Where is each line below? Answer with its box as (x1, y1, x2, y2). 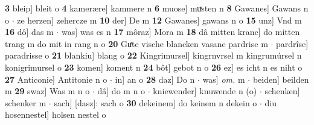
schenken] (264, 85, 300, 97)
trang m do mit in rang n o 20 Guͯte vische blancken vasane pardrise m (5, 37, 268, 50)
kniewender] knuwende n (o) (153, 85, 257, 97)
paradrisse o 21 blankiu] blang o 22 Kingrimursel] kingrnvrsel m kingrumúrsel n (5, 49, 302, 62)
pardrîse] (276, 37, 309, 50)
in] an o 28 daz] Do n (115, 72, 195, 85)
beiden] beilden (252, 72, 309, 85)
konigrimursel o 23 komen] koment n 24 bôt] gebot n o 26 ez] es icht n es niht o (5, 60, 303, 73)
